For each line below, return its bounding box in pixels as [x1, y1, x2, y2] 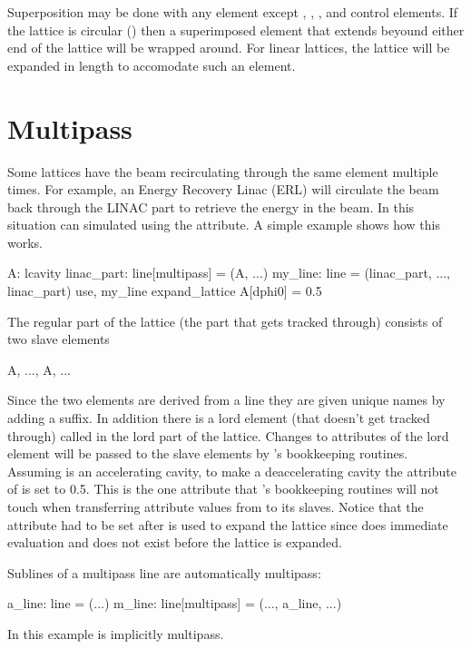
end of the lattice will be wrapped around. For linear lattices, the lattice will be [7, 38, 450, 57]
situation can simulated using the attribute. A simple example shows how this [7, 215, 440, 234]
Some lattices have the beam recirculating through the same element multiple [7, 162, 438, 181]
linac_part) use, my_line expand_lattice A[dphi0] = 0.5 [7, 281, 322, 300]
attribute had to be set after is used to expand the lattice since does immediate [7, 515, 448, 534]
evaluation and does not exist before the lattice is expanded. [7, 533, 342, 552]
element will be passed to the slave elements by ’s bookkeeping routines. [7, 444, 408, 463]
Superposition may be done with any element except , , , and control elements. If [7, 3, 458, 21]
